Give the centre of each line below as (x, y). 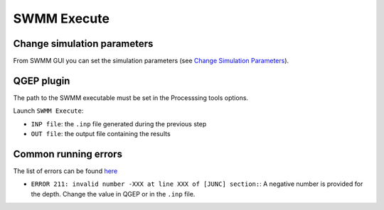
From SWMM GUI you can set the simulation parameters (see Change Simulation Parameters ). (151, 61)
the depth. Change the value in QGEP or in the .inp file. (113, 194)
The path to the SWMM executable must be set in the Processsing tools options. (131, 98)
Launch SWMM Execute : (48, 111)
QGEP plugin (42, 81)
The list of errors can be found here (65, 171)
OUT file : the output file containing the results (101, 134)
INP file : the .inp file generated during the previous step (119, 123)
